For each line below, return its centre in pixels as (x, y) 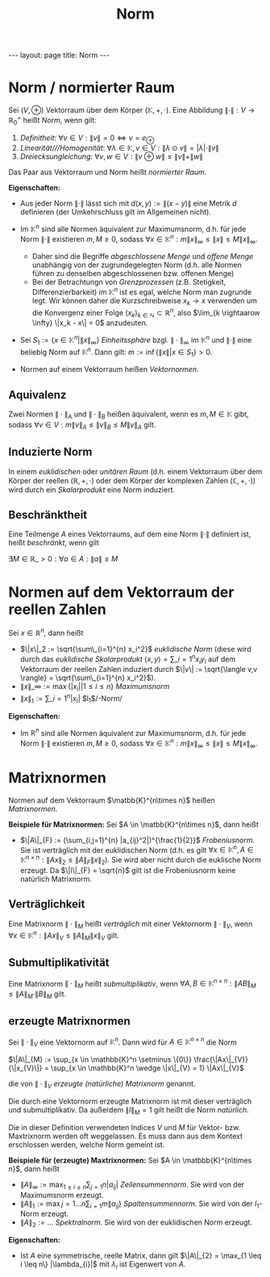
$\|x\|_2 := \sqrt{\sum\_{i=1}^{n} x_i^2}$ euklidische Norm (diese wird (135, 649)
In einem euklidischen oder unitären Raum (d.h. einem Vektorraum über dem (135, 471)
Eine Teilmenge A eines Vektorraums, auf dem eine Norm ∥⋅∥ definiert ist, (130, 534)
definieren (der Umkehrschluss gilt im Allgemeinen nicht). (116, 212)
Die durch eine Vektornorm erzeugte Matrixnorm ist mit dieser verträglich (130, 1101)
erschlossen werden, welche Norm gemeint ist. (87, 1144)
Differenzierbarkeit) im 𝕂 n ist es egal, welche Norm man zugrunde (142, 291)
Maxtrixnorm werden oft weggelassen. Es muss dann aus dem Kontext (126, 1136)
